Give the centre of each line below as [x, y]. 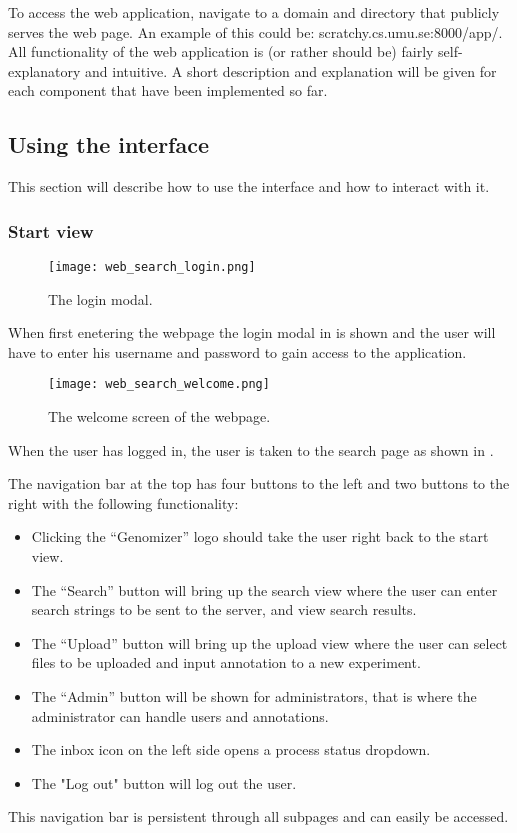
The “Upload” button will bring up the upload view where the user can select [269, 642]
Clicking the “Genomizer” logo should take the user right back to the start [260, 536]
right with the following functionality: [123, 502]
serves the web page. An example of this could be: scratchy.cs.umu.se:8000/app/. [255, 31]
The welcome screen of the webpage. [159, 416]
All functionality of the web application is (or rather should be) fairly [221, 51]
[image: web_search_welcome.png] [159, 384]
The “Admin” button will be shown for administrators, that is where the [254, 696]
